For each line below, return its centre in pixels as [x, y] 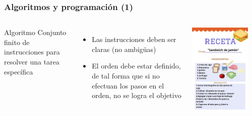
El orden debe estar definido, [136, 66]
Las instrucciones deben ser [134, 39]
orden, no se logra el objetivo [137, 95]
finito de [17, 42]
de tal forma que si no [126, 75]
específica [19, 71]
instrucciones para [32, 52]
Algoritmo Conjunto [35, 32]
